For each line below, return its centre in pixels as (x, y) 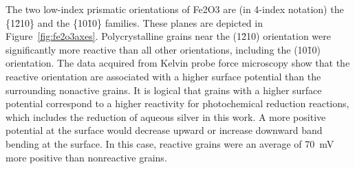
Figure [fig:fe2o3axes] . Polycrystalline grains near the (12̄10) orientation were (169, 36)
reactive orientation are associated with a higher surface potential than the (163, 76)
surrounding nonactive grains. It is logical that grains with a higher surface (164, 90)
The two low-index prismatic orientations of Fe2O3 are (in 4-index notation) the (175, 9)
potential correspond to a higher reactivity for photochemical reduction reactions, (177, 103)
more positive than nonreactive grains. (86, 157)
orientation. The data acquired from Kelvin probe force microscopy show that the (178, 63)
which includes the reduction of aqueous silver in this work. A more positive (166, 116)
